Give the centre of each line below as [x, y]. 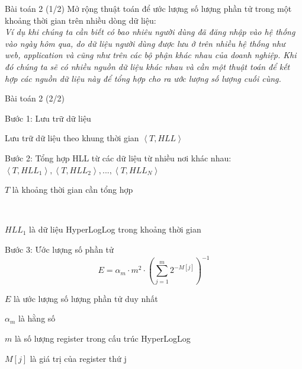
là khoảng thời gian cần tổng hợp [73, 190]
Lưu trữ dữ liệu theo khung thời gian [72, 138]
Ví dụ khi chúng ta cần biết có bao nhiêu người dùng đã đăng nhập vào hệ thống [150, 32]
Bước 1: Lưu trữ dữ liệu [48, 118]
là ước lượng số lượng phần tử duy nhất [86, 298]
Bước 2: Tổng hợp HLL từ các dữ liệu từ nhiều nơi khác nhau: [118, 158]
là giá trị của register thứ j [78, 358]
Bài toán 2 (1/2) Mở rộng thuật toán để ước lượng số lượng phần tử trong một [148, 8]
